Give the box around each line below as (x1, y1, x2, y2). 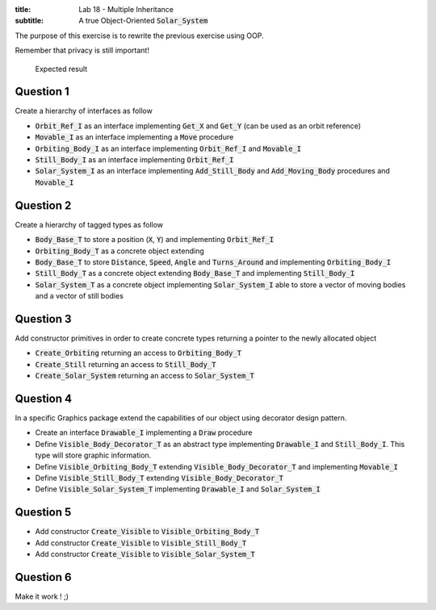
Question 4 (15, 391, 73, 405)
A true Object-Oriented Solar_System (78, 16, 208, 26)
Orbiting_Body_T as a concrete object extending (35, 246, 205, 256)
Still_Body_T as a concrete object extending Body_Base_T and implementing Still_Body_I (35, 269, 355, 278)
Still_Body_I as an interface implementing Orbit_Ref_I (35, 155, 234, 165)
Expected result (35, 64, 88, 73)
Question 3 (15, 311, 72, 326)
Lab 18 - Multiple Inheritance (78, 5, 174, 14)
